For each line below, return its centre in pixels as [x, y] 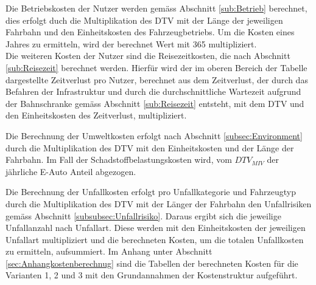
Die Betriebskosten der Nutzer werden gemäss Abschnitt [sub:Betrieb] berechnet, [156, 8]
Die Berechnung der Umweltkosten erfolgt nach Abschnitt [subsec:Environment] [154, 135]
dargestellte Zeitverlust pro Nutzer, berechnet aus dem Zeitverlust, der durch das [157, 79]
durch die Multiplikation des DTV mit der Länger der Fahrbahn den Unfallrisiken [159, 203]
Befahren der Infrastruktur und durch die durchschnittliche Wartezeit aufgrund [153, 91]
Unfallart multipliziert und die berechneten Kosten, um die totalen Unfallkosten [155, 239]
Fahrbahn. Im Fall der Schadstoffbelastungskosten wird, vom [119, 160]
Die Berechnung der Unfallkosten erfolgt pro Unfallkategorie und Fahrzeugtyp [151, 192]
